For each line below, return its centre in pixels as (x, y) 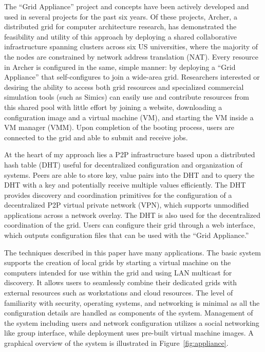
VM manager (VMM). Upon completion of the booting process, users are (119, 127)
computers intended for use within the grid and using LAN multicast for (118, 272)
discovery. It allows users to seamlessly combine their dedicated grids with (120, 282)
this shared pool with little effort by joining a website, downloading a (113, 107)
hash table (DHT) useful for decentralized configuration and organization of (124, 164)
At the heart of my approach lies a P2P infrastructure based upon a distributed (130, 154)
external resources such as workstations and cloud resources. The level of (119, 293)
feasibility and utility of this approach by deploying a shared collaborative (121, 36)
